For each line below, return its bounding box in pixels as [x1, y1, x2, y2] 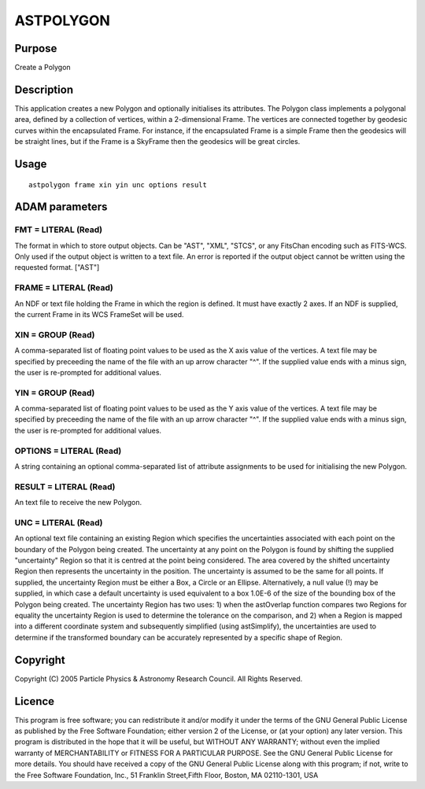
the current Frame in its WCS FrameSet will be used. [14, 310, 184, 319]
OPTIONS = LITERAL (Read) [14, 445, 122, 456]
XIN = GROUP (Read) [14, 329, 95, 340]
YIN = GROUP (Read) [14, 387, 95, 398]
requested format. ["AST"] [14, 263, 100, 272]
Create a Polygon [14, 63, 71, 72]
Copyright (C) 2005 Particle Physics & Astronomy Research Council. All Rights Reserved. [14, 673, 303, 684]
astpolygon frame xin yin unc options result [28, 180, 208, 189]
